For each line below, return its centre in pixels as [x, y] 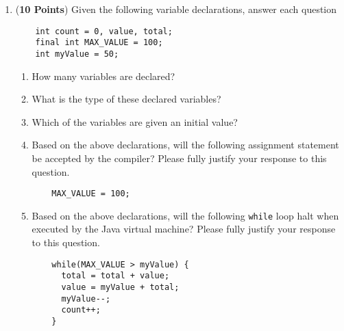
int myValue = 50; [77, 54]
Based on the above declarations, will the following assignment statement [185, 145]
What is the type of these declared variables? [126, 99]
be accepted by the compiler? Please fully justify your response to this [179, 158]
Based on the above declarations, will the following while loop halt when [185, 215]
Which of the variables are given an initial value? [135, 121]
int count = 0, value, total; [104, 31]
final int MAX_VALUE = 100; [99, 43]
